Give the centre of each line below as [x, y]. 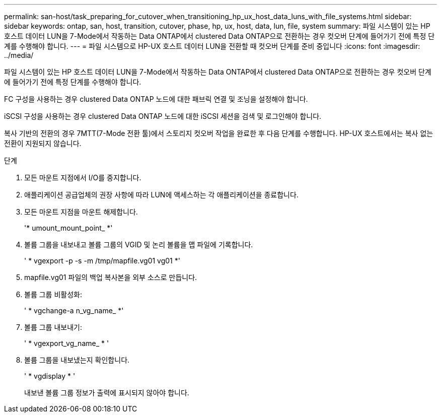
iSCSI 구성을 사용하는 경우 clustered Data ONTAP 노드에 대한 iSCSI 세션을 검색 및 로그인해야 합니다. [163, 116]
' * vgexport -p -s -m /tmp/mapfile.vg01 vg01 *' [102, 261]
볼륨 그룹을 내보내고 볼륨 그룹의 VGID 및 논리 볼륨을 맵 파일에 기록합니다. [139, 245]
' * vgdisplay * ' [50, 376]
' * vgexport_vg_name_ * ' [67, 343]
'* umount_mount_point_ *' [68, 228]
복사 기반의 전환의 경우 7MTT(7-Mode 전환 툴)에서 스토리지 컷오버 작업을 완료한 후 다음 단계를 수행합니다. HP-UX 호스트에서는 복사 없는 [219, 133]
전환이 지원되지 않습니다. [43, 143]
